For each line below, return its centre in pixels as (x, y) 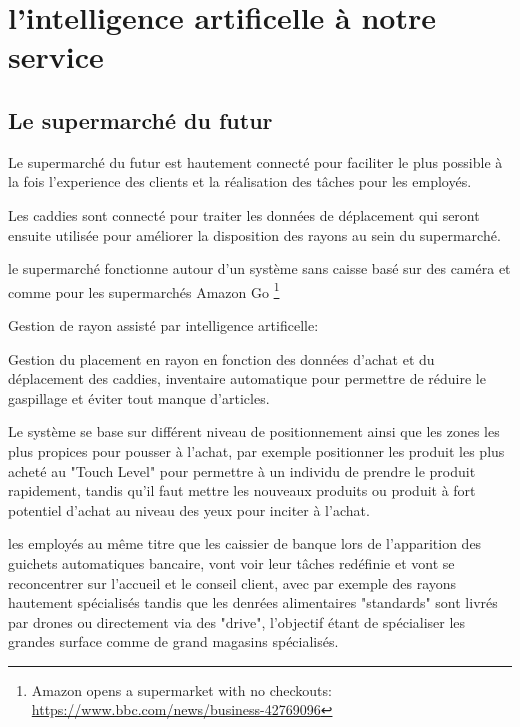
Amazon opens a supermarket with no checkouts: (181, 689)
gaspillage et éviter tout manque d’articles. (139, 397)
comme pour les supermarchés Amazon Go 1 (144, 290)
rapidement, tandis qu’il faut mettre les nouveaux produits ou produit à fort (242, 490)
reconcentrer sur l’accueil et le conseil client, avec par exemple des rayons (232, 582)
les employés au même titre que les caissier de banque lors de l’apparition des (245, 543)
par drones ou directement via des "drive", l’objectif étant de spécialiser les (237, 621)
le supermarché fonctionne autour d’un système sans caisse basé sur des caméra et (259, 268)
